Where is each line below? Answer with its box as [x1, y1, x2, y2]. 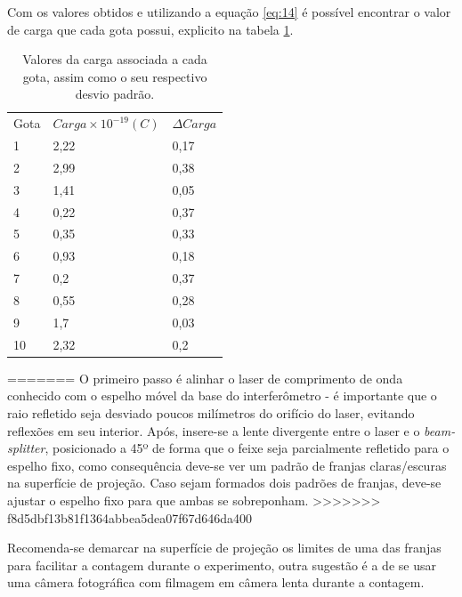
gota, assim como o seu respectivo [22, 67, 207, 85]
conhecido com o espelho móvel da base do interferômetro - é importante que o [7, 386, 437, 405]
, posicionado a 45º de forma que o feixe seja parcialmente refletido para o [45, 439, 450, 457]
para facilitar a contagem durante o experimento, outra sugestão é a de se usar [7, 555, 436, 574]
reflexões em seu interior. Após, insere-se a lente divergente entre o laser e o [7, 421, 420, 440]
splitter [7, 439, 45, 457]
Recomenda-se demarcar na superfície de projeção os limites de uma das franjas [7, 538, 442, 557]
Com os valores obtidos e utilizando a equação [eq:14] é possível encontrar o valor [7, 3, 451, 20]
